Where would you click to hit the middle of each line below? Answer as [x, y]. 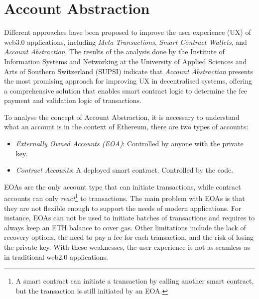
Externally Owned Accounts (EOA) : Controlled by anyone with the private [129, 144]
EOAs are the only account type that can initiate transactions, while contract [123, 186]
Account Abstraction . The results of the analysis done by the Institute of [114, 51]
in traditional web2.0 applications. [56, 256]
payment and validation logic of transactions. [73, 100]
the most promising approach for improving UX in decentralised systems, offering [128, 81]
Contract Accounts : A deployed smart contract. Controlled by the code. [125, 170]
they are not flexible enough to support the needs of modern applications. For [123, 208]
